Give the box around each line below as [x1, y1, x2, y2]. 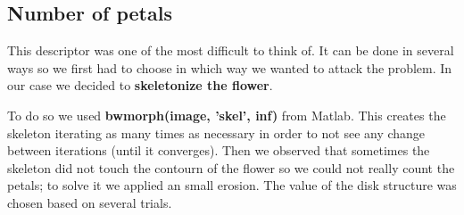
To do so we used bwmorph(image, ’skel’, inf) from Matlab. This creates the [7, 105, 446, 124]
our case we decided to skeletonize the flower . [7, 76, 273, 95]
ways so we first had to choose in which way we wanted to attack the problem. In [7, 58, 452, 77]
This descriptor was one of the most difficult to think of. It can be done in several [7, 41, 454, 60]
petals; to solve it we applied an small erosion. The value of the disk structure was [7, 176, 457, 194]
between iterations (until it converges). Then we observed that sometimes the [7, 141, 430, 160]
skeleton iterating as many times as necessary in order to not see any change [7, 123, 426, 142]
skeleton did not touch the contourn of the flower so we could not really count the [7, 158, 455, 177]
